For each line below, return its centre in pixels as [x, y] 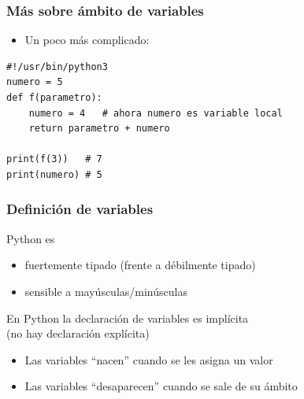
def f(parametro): [54, 98]
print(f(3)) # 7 [54, 159]
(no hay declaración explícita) [78, 333]
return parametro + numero [99, 129]
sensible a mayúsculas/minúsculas [106, 291]
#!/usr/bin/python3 [57, 66]
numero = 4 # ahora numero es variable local [156, 113]
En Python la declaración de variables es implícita [128, 318]
